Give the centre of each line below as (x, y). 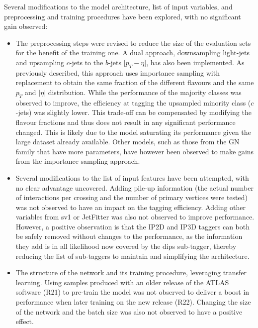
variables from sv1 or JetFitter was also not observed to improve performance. (135, 217)
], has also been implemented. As (194, 62)
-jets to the (86, 62)
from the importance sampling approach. (78, 161)
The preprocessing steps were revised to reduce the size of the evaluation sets (133, 43)
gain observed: (26, 26)
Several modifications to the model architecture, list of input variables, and (118, 6)
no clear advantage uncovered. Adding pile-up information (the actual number (134, 187)
